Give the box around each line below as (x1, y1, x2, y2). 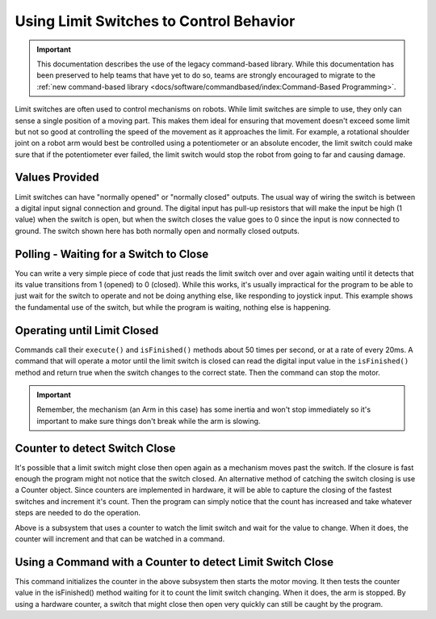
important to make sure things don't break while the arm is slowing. (36, 416, 261, 426)
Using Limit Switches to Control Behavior (15, 12, 296, 30)
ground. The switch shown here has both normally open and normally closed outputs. (15, 226, 300, 235)
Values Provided (15, 171, 100, 184)
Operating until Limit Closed (15, 324, 159, 337)
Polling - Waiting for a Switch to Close (15, 247, 209, 261)
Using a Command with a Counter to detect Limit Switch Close (15, 555, 334, 569)
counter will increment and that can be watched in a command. (15, 534, 225, 544)
